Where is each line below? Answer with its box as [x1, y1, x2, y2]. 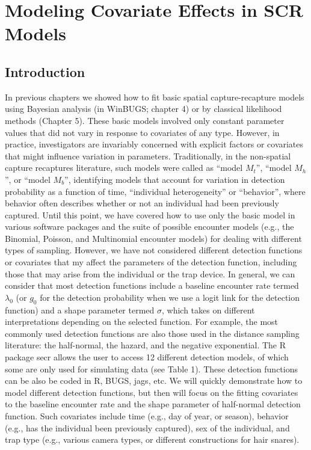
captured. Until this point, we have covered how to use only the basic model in [5, 208, 295, 221]
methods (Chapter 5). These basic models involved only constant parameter [5, 114, 285, 126]
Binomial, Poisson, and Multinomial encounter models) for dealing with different [5, 232, 302, 244]
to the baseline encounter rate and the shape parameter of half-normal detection [5, 398, 301, 410]
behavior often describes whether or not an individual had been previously [5, 197, 279, 209]
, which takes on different [161, 303, 255, 316]
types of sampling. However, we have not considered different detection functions [5, 244, 303, 256]
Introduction [5, 62, 85, 81]
